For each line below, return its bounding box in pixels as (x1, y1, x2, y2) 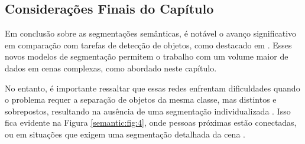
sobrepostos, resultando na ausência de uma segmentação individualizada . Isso (5, 104, 291, 117)
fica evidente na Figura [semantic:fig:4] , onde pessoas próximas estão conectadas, (5, 116, 297, 129)
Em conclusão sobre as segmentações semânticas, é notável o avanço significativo (5, 27, 297, 40)
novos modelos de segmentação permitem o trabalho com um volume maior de (5, 50, 288, 63)
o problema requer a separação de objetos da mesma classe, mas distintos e (5, 93, 277, 106)
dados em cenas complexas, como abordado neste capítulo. (5, 61, 217, 74)
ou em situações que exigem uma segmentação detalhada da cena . (5, 127, 245, 140)
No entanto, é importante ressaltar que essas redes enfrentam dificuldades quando (5, 81, 300, 94)
